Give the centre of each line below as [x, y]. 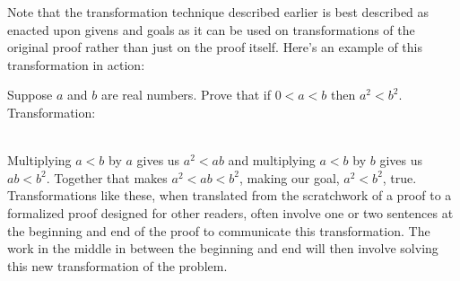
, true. [399, 177]
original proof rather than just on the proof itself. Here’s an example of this [215, 47]
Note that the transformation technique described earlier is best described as [218, 12]
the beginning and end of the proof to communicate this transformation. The [219, 230]
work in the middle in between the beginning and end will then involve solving [223, 248]
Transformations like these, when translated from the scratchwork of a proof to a [230, 195]
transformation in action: [76, 64]
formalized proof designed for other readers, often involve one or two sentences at [230, 212]
